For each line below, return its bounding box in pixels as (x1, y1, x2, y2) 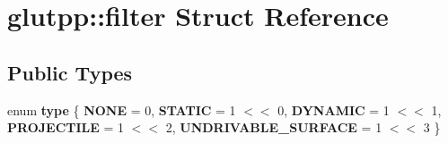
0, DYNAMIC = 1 (277, 100, 390, 119)
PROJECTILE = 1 (7, 118, 125, 137)
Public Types (7, 58, 133, 86)
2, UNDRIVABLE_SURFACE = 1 (165, 118, 382, 137)
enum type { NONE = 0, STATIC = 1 (7, 100, 236, 119)
